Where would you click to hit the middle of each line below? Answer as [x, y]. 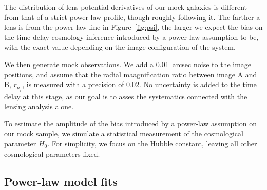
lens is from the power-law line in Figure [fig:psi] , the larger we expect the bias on [133, 27]
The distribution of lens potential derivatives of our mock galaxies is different [126, 7]
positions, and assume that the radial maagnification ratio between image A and [131, 74]
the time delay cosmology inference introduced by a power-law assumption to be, [131, 37]
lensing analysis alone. [39, 106]
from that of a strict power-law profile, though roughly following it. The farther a [132, 17]
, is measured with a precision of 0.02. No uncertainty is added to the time [139, 84]
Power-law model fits [61, 181]
